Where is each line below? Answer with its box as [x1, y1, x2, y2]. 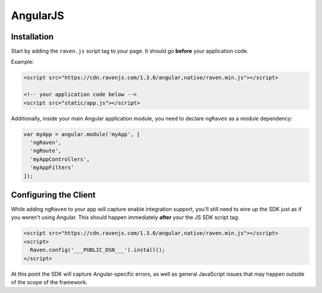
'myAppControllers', [30, 156, 90, 162]
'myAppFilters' [30, 164, 75, 171]
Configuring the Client [11, 190, 96, 200]
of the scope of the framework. [11, 278, 88, 286]
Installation [11, 32, 54, 42]
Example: [11, 58, 34, 66]
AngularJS [11, 9, 64, 22]
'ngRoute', [30, 147, 62, 155]
